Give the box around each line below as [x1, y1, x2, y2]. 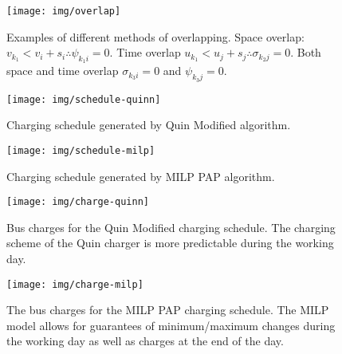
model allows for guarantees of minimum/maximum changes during [6, 317, 336, 333]
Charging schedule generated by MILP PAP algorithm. [6, 167, 275, 184]
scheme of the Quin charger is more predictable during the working [6, 234, 334, 251]
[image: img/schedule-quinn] [6, 93, 161, 105]
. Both [290, 44, 321, 61]
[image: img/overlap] [6, 6, 121, 17]
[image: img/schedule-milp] [6, 144, 155, 156]
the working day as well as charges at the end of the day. [6, 332, 284, 349]
